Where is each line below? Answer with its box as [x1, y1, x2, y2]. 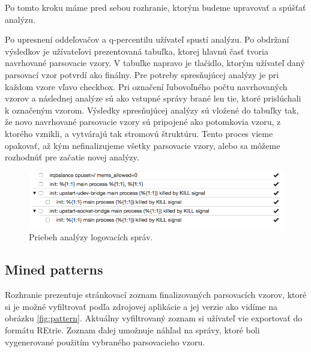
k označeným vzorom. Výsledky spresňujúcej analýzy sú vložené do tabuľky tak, [5, 103, 299, 116]
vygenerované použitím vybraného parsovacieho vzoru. [5, 335, 205, 348]
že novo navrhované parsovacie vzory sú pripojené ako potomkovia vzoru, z [5, 115, 281, 128]
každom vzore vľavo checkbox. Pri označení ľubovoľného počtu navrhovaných [5, 80, 288, 93]
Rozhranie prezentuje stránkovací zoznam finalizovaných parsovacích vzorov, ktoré [5, 288, 307, 301]
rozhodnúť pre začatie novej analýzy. [5, 151, 139, 163]
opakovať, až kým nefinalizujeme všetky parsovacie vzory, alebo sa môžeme [5, 139, 280, 151]
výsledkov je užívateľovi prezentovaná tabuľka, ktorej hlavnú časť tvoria [5, 44, 268, 57]
